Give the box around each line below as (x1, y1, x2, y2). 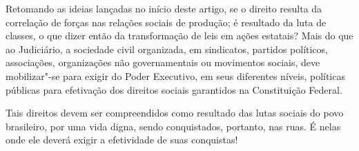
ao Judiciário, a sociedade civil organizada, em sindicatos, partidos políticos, (6, 41, 328, 56)
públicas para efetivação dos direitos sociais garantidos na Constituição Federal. (6, 82, 342, 97)
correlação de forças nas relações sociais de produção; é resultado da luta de (6, 14, 327, 29)
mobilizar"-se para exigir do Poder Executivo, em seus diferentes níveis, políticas (6, 68, 345, 83)
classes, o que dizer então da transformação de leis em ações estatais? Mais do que (6, 28, 353, 43)
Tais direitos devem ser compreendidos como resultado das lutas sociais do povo (6, 105, 344, 120)
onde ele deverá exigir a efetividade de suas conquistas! (6, 132, 238, 147)
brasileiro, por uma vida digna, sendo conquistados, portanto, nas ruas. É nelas (6, 119, 341, 133)
